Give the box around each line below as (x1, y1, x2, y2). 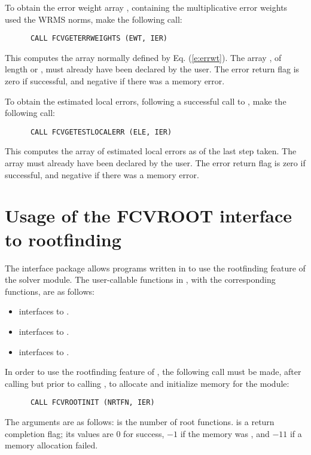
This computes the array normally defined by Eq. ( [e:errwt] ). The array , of (5, 51, 282, 63)
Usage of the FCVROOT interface (5, 203, 292, 228)
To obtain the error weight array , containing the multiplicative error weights (5, 1, 288, 13)
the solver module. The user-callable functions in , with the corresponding (5, 273, 276, 286)
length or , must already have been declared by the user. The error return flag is (5, 63, 300, 75)
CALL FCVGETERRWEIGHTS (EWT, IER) (30, 34, 168, 43)
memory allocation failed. (5, 439, 98, 451)
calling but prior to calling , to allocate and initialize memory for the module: (5, 377, 289, 389)
